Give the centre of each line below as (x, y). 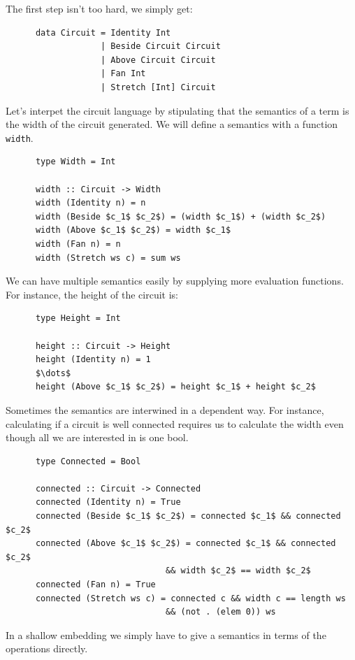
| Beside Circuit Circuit (161, 46)
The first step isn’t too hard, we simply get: (99, 8)
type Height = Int (78, 318)
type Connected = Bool (88, 461)
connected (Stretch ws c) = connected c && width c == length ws (190, 598)
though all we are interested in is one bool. (97, 437)
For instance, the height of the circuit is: (92, 294)
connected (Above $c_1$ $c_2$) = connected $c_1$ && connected (186, 544)
